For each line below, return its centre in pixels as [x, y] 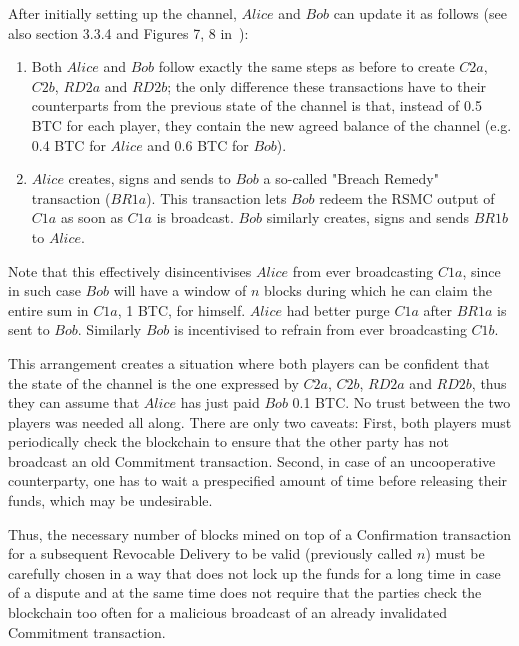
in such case [44, 290]
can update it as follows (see [420, 13]
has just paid [220, 402]
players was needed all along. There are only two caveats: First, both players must [260, 421]
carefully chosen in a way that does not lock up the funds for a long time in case [254, 572]
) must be [455, 553]
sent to [29, 329]
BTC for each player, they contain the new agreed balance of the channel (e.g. [271, 124]
